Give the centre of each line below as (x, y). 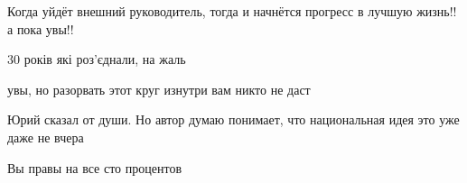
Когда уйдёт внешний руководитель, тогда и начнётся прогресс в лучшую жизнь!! (232, 11)
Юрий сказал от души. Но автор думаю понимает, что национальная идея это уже (233, 119)
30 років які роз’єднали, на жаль (97, 59)
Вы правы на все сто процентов (94, 167)
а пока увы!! (41, 28)
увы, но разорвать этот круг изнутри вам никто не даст (159, 89)
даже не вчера (46, 137)
